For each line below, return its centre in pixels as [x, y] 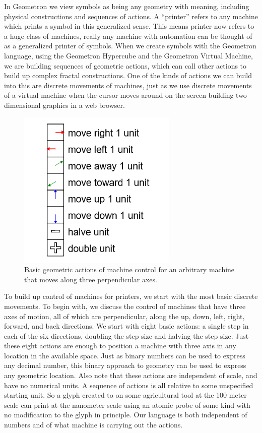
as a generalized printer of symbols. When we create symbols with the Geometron [130, 46]
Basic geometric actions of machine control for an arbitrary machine [129, 269]
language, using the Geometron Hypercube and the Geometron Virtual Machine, [128, 55]
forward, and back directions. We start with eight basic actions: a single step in [126, 326]
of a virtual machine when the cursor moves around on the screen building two [125, 95]
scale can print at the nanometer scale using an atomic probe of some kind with [127, 405]
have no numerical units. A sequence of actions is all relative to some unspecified [129, 385]
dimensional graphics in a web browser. [64, 105]
